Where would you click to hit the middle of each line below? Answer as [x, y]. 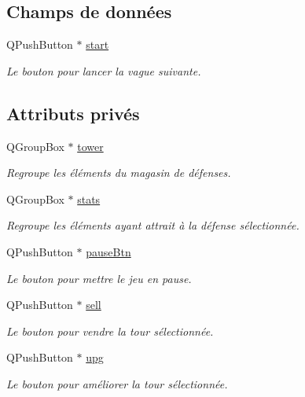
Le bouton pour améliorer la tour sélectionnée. [117, 383]
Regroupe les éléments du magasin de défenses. [119, 173]
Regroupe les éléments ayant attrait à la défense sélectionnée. [153, 225]
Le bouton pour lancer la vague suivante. [104, 70]
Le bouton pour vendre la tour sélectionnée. [110, 331]
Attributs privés [73, 113]
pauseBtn [108, 251]
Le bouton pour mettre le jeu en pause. [99, 278]
